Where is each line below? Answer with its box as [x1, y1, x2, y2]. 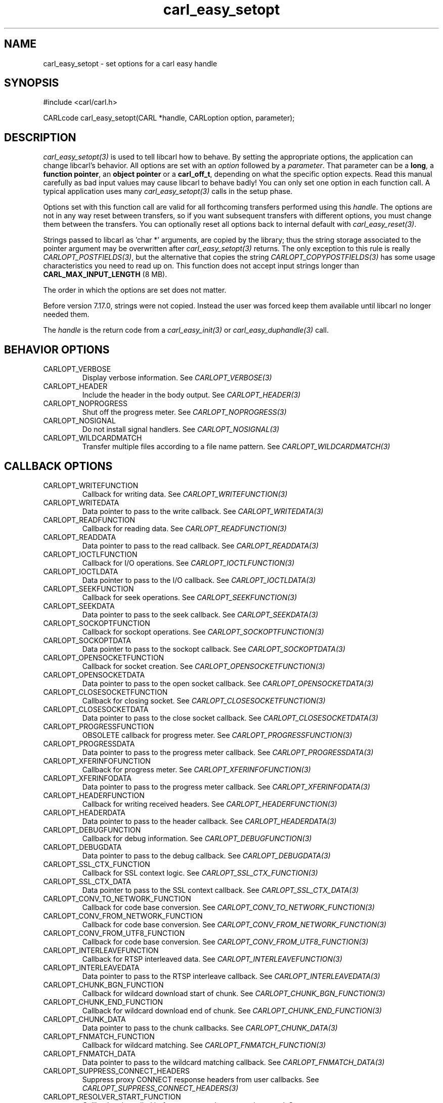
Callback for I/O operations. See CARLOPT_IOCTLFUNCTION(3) [82, 558, 295, 567]
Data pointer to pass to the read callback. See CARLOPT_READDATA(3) [82, 541, 319, 550]
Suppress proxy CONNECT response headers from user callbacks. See [82, 1075, 319, 1084]
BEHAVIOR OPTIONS [4, 343, 110, 356]
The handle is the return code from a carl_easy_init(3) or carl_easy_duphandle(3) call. [43, 326, 329, 335]
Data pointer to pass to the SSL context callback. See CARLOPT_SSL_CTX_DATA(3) [82, 885, 359, 894]
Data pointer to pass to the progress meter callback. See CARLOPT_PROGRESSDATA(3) [82, 747, 374, 757]
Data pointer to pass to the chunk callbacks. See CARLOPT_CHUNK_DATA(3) [82, 1023, 338, 1032]
